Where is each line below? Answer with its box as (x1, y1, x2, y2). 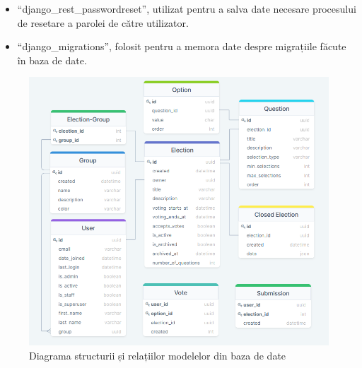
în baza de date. (17, 52, 87, 67)
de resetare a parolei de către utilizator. (17, 15, 189, 30)
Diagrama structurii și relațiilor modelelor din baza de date (29, 348, 286, 362)
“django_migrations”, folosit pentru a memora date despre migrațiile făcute (17, 39, 346, 54)
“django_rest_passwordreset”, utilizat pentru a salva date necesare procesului (17, 1, 356, 16)
